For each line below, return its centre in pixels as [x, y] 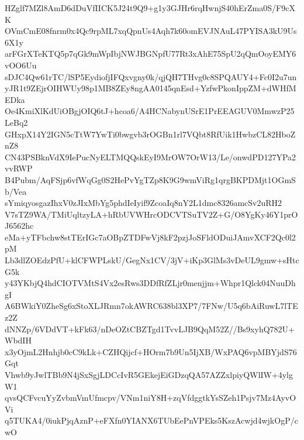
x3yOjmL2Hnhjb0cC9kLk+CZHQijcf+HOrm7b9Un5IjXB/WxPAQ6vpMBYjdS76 [151, 351]
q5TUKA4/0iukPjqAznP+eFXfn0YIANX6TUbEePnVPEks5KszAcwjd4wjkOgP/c [151, 420]
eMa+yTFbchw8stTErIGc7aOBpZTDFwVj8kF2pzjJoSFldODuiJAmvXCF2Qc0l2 [150, 237]
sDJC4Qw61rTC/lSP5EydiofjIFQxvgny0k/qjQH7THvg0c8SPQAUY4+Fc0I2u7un [151, 76]
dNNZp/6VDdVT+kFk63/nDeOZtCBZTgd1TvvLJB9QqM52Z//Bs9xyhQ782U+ [150, 329]
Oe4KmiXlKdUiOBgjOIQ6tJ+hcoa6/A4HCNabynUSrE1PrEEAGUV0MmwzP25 [150, 111]
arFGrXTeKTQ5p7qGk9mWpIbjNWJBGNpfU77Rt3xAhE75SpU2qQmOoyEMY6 [151, 54]
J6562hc [19, 226]
